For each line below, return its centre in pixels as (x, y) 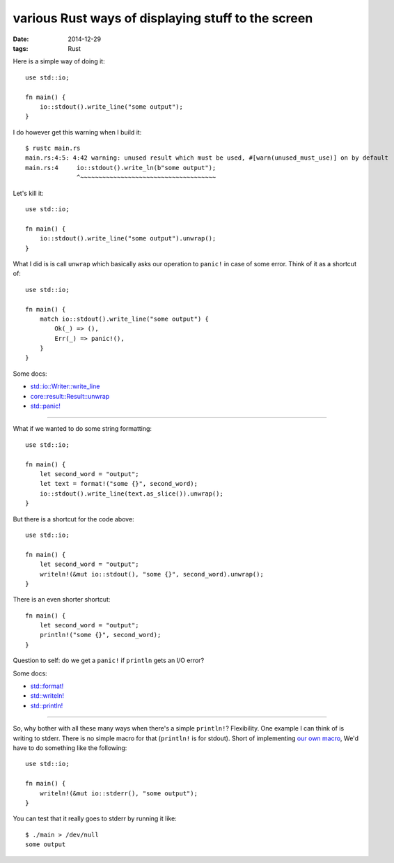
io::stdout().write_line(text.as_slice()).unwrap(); (132, 494)
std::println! (47, 705)
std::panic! (45, 406)
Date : (21, 39)
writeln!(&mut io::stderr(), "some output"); (119, 793)
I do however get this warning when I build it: (77, 132)
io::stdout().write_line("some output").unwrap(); (128, 238)
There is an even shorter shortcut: (62, 599)
